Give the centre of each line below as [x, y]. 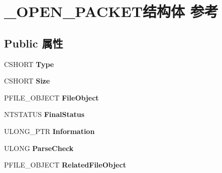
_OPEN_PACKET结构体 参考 [111, 11]
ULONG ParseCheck [39, 148]
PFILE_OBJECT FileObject [51, 97]
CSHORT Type [29, 64]
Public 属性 [34, 43]
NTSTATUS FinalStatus [44, 114]
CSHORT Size [27, 81]
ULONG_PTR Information [49, 131]
